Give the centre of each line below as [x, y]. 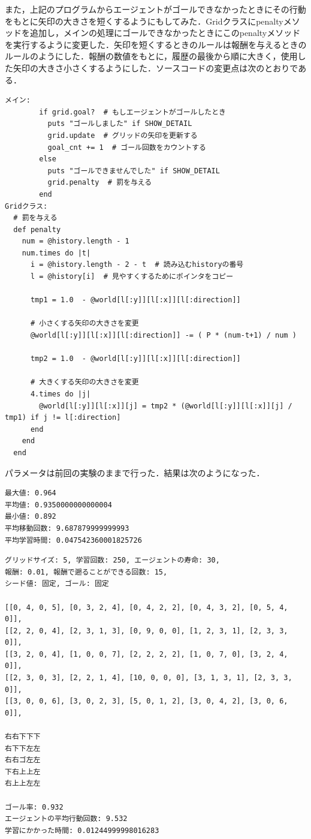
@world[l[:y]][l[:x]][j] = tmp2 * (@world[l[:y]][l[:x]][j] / [166, 406]
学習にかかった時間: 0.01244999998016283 [82, 830]
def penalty [37, 229]
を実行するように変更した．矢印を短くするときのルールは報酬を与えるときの [156, 44]
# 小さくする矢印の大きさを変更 [84, 324]
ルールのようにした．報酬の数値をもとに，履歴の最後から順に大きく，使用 [151, 56]
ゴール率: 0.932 [34, 807]
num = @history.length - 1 [76, 241]
